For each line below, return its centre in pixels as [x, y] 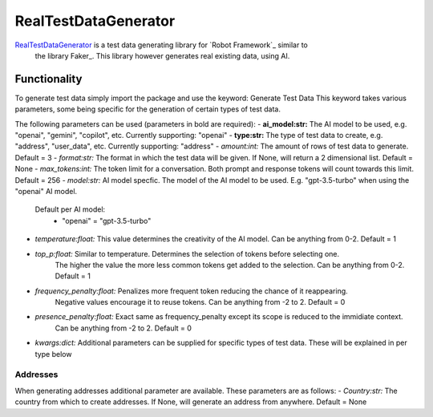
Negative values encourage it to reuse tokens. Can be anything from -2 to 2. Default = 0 [200, 302]
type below [53, 354]
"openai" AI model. [46, 191]
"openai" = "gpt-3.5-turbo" [107, 221]
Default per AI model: [70, 209]
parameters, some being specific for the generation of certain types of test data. [148, 109]
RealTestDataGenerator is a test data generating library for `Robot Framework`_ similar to [161, 45]
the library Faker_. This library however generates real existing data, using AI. [162, 55]
